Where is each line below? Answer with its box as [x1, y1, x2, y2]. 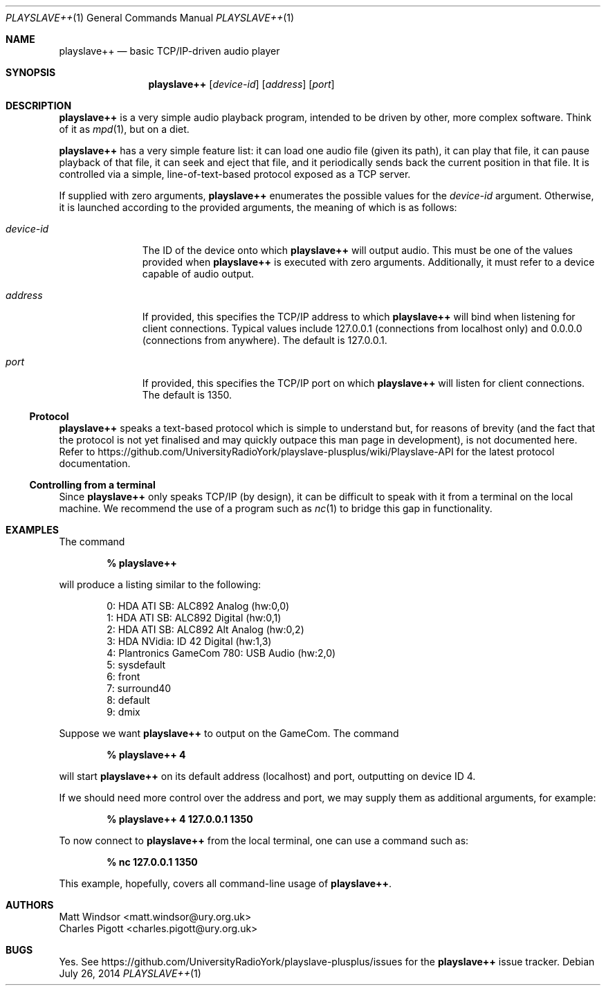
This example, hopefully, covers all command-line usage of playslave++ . [59, 878, 392, 889]
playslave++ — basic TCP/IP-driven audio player [59, 45, 280, 57]
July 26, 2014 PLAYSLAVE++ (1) [59, 967, 201, 979]
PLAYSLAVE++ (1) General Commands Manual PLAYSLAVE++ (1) [6, 12, 295, 24]
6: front [107, 671, 140, 682]
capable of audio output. [142, 268, 255, 280]
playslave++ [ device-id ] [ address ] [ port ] [148, 78, 335, 90]
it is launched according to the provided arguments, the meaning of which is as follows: [59, 201, 457, 213]
